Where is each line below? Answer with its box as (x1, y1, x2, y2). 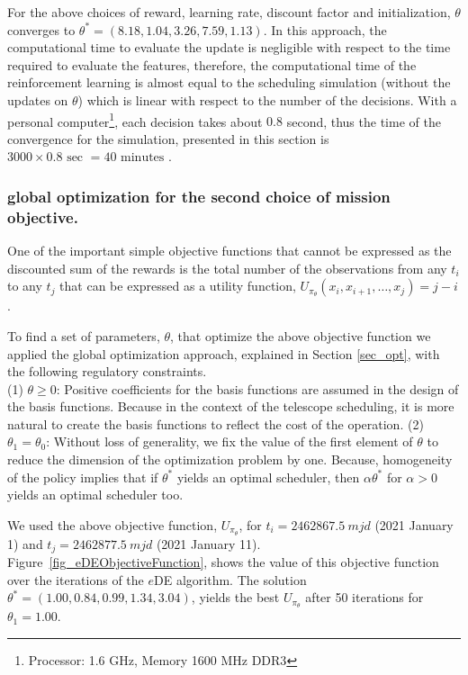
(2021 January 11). (156, 534, 261, 553)
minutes (121, 151, 165, 165)
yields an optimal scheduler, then (176, 467, 360, 486)
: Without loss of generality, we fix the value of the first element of (46, 432, 413, 451)
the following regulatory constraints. (7, 362, 207, 381)
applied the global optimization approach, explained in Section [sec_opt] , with (7, 344, 440, 363)
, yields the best (191, 588, 280, 607)
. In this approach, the (263, 20, 387, 39)
